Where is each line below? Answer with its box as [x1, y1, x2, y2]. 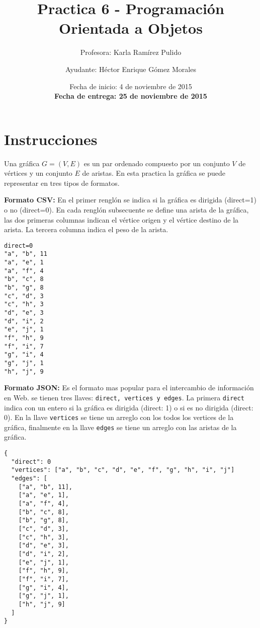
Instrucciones [4, 128, 98, 149]
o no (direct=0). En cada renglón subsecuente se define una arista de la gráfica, [4, 204, 249, 215]
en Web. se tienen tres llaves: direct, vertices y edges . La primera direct [4, 392, 244, 402]
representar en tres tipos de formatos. [4, 177, 120, 188]
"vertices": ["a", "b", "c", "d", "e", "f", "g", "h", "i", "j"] [11, 466, 235, 474]
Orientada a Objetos [59, 18, 203, 38]
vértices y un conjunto [4, 168, 72, 178]
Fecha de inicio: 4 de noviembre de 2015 [69, 81, 192, 91]
